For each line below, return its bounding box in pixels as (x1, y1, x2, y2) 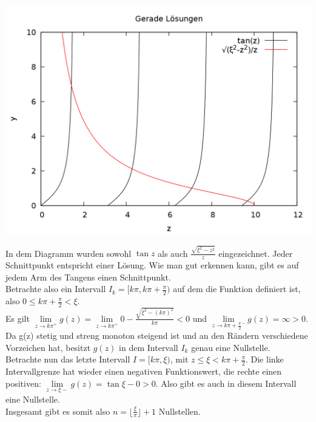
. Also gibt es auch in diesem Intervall (155, 376, 297, 389)
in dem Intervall (119, 341, 178, 353)
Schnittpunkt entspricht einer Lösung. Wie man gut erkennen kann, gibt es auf (5, 259, 299, 271)
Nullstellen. (158, 404, 201, 417)
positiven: (5, 376, 41, 389)
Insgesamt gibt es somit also (5, 404, 110, 417)
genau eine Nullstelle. (191, 341, 271, 353)
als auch (158, 247, 188, 259)
